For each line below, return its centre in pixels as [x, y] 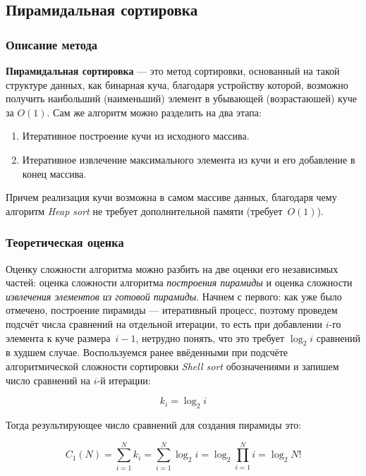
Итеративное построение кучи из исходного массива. [136, 136]
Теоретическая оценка [65, 242]
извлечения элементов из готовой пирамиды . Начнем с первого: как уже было [174, 296]
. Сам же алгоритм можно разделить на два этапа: [154, 112]
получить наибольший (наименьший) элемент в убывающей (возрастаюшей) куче [181, 98]
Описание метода [51, 44]
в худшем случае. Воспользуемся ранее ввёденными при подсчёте [147, 352]
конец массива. [54, 173]
